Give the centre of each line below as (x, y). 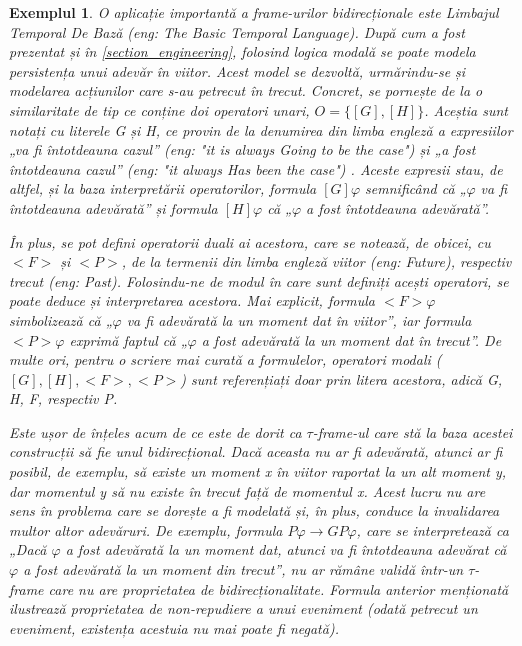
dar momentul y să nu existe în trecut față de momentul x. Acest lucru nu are (247, 490)
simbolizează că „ (61, 319)
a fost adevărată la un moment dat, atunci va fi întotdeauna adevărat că (286, 549)
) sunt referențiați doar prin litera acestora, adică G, (341, 378)
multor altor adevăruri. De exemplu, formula (146, 529)
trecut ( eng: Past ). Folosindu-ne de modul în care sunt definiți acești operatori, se (259, 280)
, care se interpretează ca (432, 529)
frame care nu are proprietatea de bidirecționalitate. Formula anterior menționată (259, 588)
